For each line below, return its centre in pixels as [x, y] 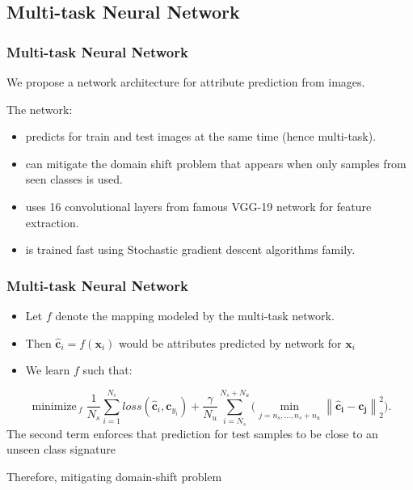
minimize [54, 406]
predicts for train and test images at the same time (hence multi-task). [201, 136]
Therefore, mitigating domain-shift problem [114, 476]
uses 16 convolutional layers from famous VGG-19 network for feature [198, 206]
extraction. [52, 222]
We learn [48, 370]
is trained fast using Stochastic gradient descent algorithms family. [190, 249]
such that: [107, 370]
